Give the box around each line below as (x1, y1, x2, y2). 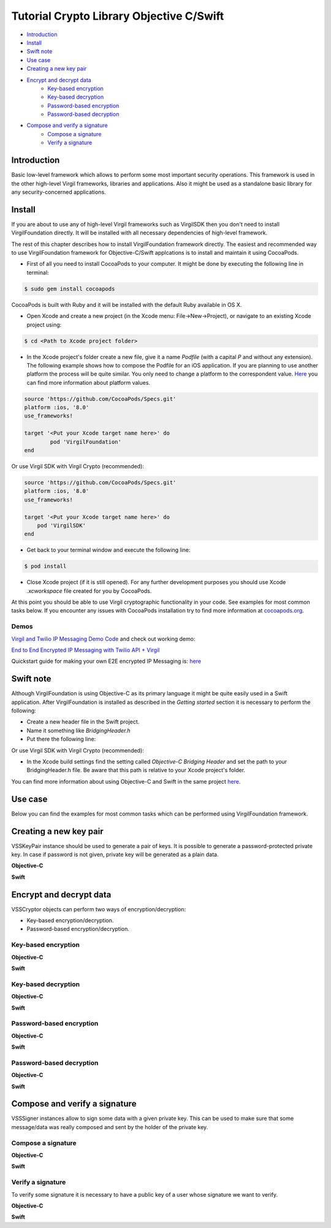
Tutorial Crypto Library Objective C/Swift (11, 9, 224, 23)
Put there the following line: (26, 735, 96, 743)
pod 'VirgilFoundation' (50, 438, 122, 445)
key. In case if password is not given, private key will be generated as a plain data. (11, 851, 219, 858)
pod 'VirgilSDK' (37, 522, 86, 529)
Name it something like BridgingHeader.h (26, 727, 131, 734)
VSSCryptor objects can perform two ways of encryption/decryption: (11, 905, 186, 913)
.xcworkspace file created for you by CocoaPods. (26, 587, 152, 595)
